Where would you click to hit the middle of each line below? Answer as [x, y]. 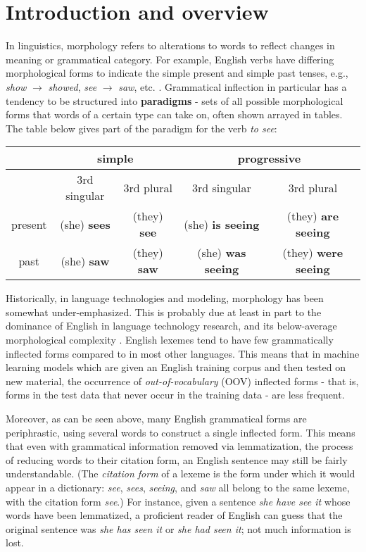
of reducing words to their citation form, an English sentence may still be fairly [177, 459]
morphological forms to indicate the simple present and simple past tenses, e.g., [177, 73]
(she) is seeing [222, 224]
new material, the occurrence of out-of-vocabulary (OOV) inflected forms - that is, [182, 381]
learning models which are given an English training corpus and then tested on [176, 367]
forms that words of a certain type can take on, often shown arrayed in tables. [174, 114]
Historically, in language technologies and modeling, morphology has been [165, 298]
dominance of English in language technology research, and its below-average [171, 326]
